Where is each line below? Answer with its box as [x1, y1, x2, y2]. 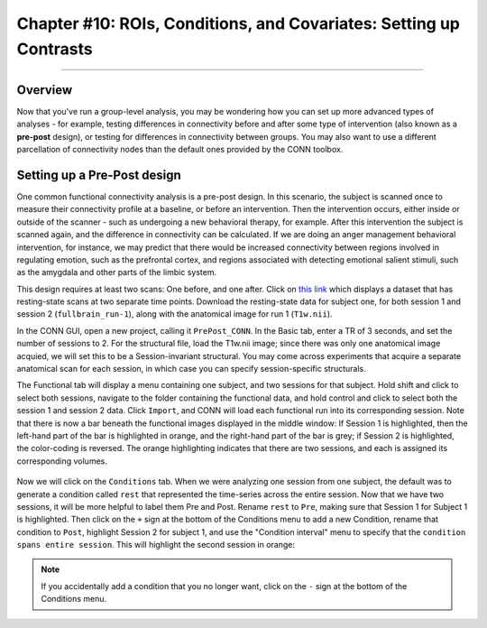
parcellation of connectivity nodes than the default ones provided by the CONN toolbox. [16, 144, 344, 155]
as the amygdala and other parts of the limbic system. [16, 267, 216, 278]
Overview [16, 82, 73, 97]
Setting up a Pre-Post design [16, 167, 182, 182]
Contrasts [16, 39, 94, 59]
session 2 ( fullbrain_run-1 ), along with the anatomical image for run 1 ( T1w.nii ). [16, 309, 333, 319]
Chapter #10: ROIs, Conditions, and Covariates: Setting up [16, 14, 460, 33]
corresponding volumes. [16, 456, 107, 466]
